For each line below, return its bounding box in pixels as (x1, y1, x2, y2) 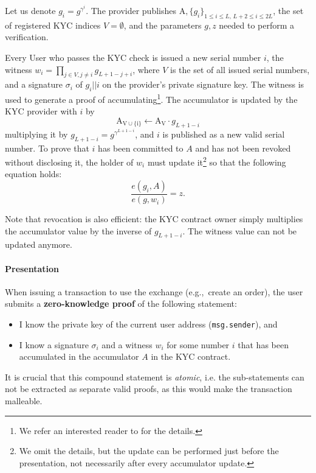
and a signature (5, 78, 63, 91)
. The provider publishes (86, 4, 176, 16)
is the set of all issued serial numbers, (170, 63, 310, 75)
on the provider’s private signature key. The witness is (102, 78, 304, 91)
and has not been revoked (195, 141, 291, 154)
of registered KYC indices (5, 18, 101, 31)
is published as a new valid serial (162, 127, 285, 140)
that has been (238, 338, 289, 351)
